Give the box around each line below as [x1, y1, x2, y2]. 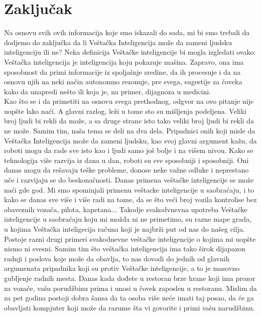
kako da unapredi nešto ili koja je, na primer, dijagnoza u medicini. [4, 86, 211, 96]
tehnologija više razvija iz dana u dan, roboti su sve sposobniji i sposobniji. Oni [4, 154, 249, 165]
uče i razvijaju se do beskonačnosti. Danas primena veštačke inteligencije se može [4, 175, 254, 185]
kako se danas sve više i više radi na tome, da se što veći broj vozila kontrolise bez [4, 194, 257, 205]
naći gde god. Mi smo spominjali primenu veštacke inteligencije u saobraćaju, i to [4, 184, 254, 195]
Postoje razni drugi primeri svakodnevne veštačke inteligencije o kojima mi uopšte [4, 233, 256, 244]
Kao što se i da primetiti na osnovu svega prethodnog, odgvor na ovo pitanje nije [4, 96, 254, 106]
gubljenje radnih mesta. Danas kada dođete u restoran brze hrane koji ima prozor [4, 272, 255, 283]
